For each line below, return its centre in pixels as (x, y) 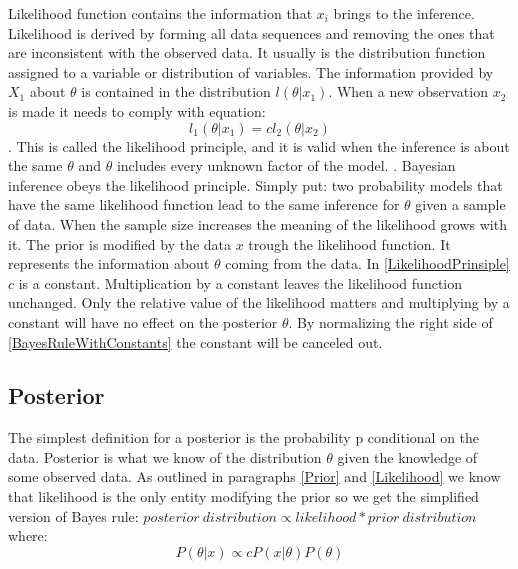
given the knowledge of (407, 456)
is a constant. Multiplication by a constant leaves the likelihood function (240, 282)
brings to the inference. (404, 13)
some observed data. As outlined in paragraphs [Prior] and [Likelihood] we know (254, 476)
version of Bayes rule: (73, 515)
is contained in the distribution (176, 91)
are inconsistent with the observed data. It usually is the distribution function (247, 52)
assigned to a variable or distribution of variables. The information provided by (251, 71)
